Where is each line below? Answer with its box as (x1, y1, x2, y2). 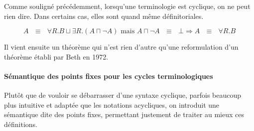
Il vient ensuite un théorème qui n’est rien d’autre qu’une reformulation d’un (4, 42, 239, 52)
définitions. (4, 119, 37, 129)
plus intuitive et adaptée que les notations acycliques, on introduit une (4, 99, 220, 110)
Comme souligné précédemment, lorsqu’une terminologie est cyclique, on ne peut (4, 1, 251, 11)
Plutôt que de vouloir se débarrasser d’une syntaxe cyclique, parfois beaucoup (4, 90, 242, 100)
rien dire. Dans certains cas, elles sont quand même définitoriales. (4, 10, 204, 21)
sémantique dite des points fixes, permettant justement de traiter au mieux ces (4, 109, 244, 120)
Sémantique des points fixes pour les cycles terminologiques (4, 70, 213, 81)
